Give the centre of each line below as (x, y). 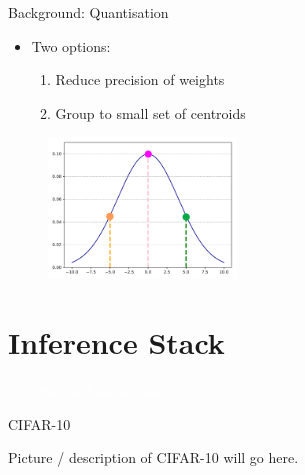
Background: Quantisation (88, 12)
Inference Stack (116, 342)
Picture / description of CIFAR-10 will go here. (153, 457)
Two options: (71, 45)
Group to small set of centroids (150, 112)
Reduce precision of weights (140, 79)
